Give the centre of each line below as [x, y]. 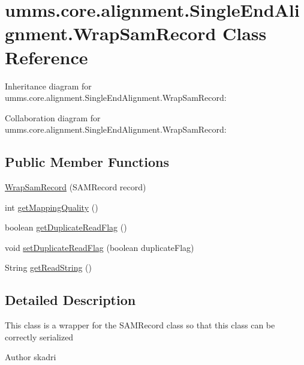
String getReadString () [48, 267]
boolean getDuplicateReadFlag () [66, 227]
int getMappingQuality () [52, 207]
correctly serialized [39, 336]
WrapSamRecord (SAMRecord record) [76, 187]
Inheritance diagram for [48, 86]
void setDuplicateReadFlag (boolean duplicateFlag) [100, 247]
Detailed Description [70, 300]
